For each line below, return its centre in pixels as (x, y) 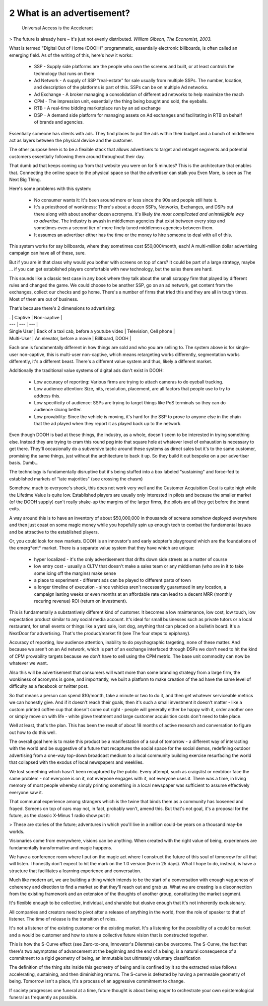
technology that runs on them (64, 73)
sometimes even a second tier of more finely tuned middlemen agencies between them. (124, 228)
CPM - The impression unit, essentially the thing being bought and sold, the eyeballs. (121, 101)
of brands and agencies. (59, 122)
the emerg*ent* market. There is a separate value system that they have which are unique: (102, 548)
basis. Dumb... (24, 463)
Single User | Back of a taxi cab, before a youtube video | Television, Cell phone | (92, 331)
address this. (47, 396)
